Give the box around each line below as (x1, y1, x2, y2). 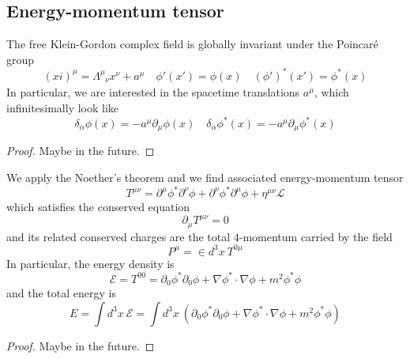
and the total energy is (6, 285, 116, 301)
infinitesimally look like (6, 99, 119, 115)
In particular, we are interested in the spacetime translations (6, 84, 300, 100)
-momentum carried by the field (239, 228, 393, 244)
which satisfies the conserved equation (6, 198, 190, 215)
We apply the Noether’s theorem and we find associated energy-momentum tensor (6, 169, 404, 186)
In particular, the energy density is (6, 255, 175, 271)
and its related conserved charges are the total (6, 228, 231, 244)
